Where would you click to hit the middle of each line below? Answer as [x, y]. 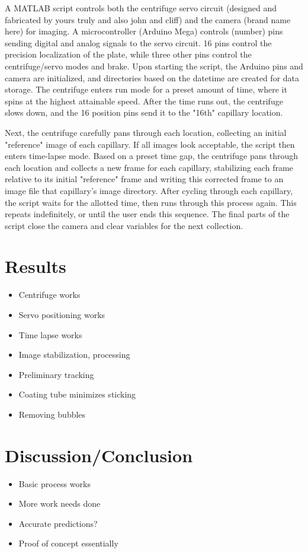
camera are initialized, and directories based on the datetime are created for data [152, 77]
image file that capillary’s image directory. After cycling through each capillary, [149, 190]
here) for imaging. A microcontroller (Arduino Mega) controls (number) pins [144, 31]
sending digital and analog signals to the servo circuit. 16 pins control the [138, 42]
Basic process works [54, 483]
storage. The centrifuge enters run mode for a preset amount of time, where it [146, 89]
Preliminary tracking [56, 374]
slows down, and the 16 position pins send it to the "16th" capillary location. [144, 112]
